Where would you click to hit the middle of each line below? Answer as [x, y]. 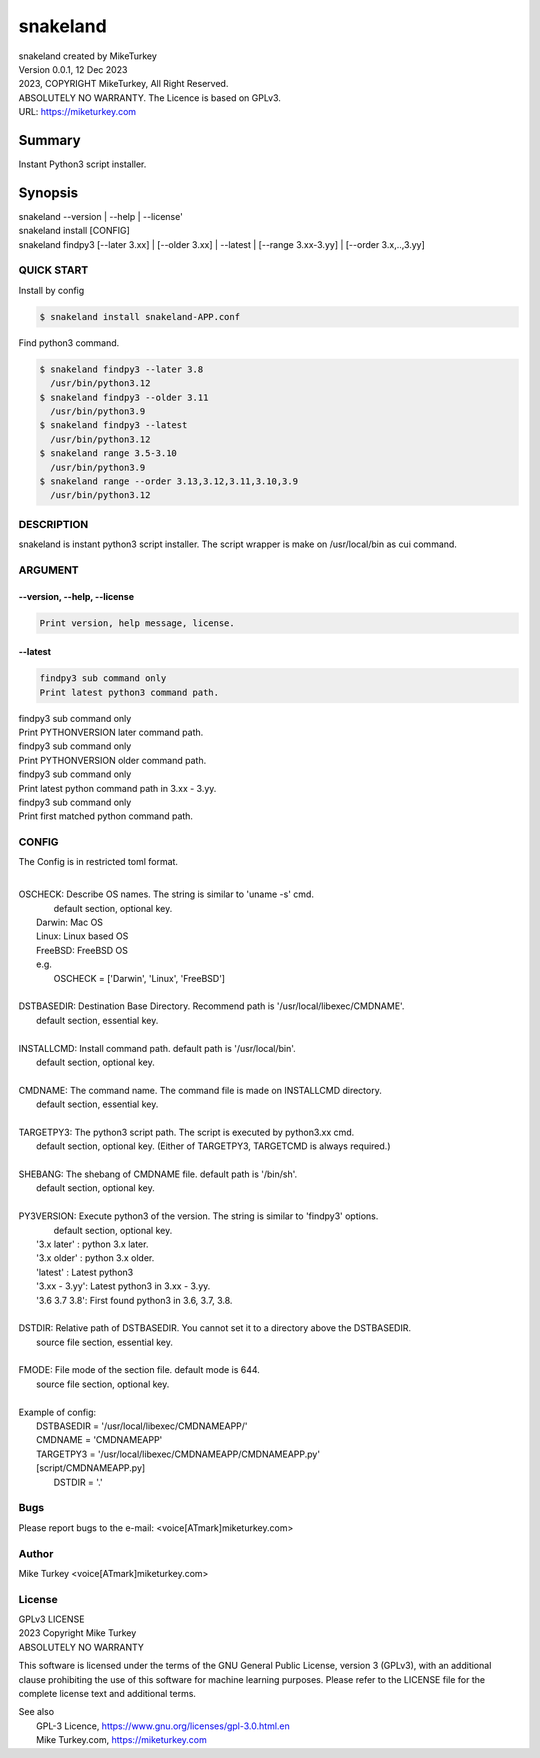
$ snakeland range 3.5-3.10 [108, 453]
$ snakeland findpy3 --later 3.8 [121, 369]
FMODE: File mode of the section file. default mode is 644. [139, 1370]
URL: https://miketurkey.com [77, 112]
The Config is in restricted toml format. [98, 862]
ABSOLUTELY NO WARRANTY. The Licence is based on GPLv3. [150, 97]
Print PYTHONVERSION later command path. [111, 732]
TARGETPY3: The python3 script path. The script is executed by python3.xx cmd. [186, 1132]
